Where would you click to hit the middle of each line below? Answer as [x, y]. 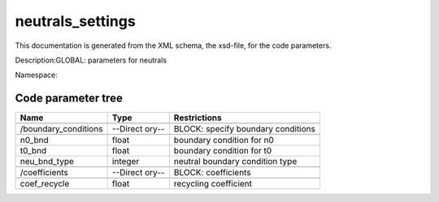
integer [126, 161]
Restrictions [198, 118]
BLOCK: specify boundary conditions [245, 129]
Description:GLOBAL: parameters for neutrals [91, 60]
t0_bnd [33, 151]
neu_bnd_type [47, 161]
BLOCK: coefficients [212, 173]
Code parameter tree [69, 99]
